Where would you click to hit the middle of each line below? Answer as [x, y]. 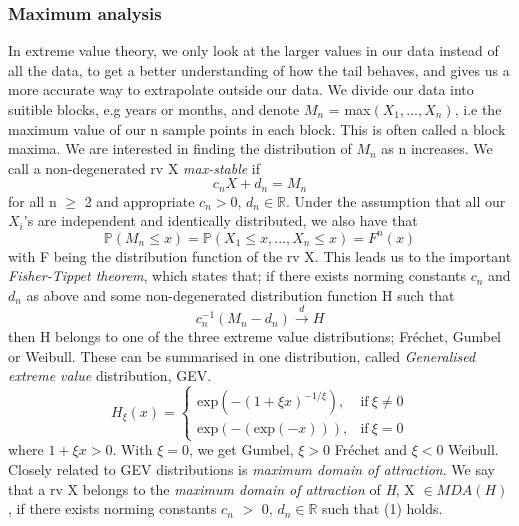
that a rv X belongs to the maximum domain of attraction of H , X [211, 488]
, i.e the [478, 109]
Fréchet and [370, 449]
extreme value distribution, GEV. [110, 375]
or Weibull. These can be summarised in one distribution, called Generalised [242, 355]
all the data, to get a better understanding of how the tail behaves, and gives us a [259, 69]
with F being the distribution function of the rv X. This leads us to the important [260, 255]
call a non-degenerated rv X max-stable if [134, 167]
